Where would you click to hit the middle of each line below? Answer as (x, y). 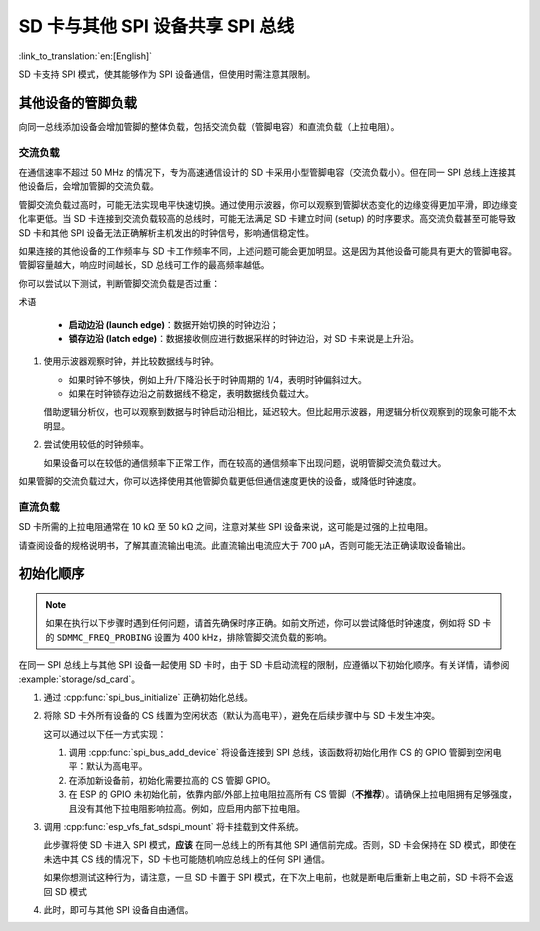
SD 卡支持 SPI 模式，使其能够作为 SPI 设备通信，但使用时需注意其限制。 (167, 74)
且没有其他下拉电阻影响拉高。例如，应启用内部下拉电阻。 (186, 808)
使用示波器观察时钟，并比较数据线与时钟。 (131, 361)
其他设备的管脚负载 (77, 102)
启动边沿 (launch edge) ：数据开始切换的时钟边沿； (173, 324)
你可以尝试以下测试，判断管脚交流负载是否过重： (119, 283)
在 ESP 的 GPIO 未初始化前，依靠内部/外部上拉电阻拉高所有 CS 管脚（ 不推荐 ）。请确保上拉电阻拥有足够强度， (293, 794)
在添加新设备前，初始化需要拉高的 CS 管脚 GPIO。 (172, 780)
